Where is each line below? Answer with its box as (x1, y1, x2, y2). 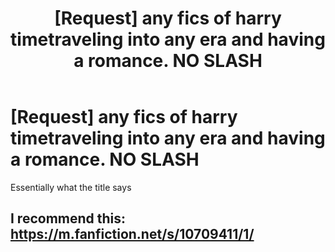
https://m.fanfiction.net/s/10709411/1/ (10, 226, 255, 243)
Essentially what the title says (10, 181, 132, 193)
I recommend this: (10, 210, 127, 227)
